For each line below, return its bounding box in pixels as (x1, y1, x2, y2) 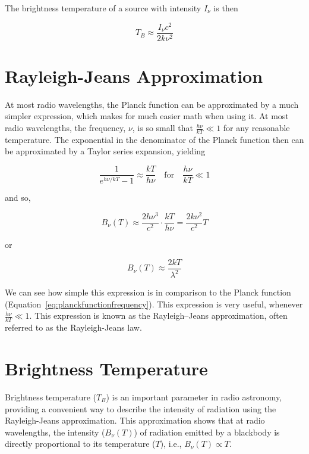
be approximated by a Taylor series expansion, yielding (5, 145, 206, 157)
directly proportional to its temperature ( (5, 437, 156, 450)
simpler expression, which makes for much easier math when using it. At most (5, 110, 289, 122)
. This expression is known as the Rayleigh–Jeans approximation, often (29, 309, 288, 322)
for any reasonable (223, 122, 290, 134)
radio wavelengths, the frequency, (5, 122, 126, 134)
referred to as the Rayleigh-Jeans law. (5, 321, 142, 334)
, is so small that (132, 122, 193, 134)
